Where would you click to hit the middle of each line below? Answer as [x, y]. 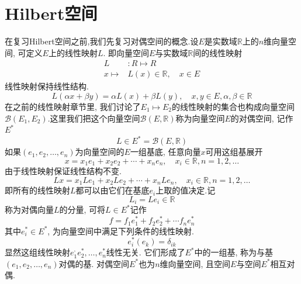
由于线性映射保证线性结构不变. [63, 171]
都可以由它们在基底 [113, 190]
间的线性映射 [218, 52]
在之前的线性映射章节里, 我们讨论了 [73, 106]
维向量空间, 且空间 [195, 263]
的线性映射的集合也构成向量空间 [233, 106]
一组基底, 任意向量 [165, 152]
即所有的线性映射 [37, 190]
